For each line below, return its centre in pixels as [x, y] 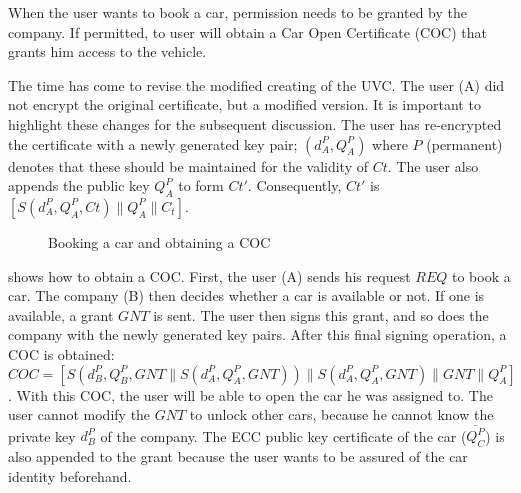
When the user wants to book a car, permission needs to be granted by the [238, 12]
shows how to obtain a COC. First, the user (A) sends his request [209, 275]
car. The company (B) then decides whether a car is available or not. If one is [246, 295]
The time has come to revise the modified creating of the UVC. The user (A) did [256, 84]
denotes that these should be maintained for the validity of [188, 165]
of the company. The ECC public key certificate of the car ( [283, 435]
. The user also [433, 165]
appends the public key [79, 185]
